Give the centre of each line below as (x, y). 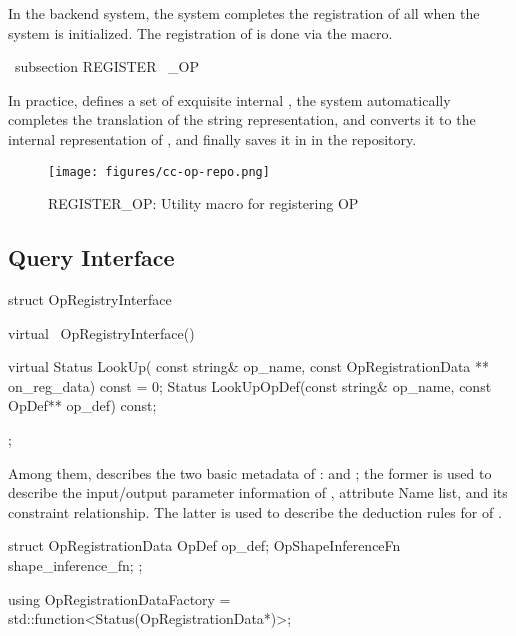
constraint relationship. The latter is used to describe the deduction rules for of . (255, 511)
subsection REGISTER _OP (107, 66)
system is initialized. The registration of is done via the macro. (200, 32)
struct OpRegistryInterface (90, 299)
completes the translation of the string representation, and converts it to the (242, 119)
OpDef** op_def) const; (82, 405)
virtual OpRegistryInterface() (101, 332)
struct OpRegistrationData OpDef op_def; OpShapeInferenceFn (204, 545)
